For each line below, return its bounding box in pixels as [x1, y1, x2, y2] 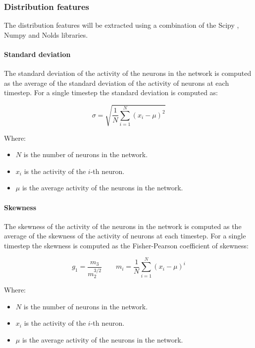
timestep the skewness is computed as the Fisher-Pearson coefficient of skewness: [4, 240, 249, 250]
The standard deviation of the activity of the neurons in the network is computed [4, 68, 252, 78]
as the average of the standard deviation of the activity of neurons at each [4, 77, 229, 88]
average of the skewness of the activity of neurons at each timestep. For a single [4, 231, 246, 241]
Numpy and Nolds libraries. [4, 29, 88, 40]
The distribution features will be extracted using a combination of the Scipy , [4, 20, 239, 30]
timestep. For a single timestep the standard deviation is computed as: [4, 87, 218, 98]
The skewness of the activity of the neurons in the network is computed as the [4, 221, 242, 231]
